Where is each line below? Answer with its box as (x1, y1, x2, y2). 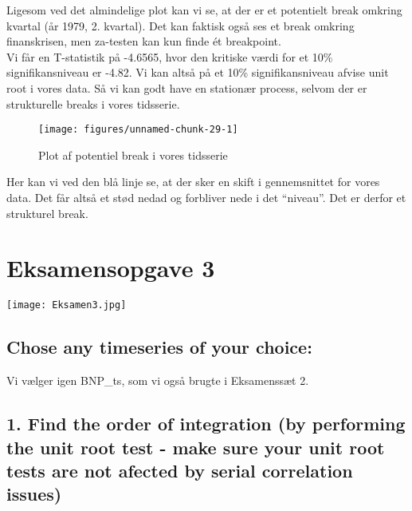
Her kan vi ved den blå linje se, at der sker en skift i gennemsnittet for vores (6, 173, 380, 190)
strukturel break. (6, 204, 88, 221)
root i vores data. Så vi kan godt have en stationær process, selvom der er (6, 79, 367, 96)
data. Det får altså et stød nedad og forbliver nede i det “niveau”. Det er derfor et (6, 189, 406, 205)
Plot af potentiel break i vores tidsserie (38, 146, 228, 163)
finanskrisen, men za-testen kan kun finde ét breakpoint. (6, 33, 281, 50)
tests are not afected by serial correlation (6, 458, 353, 482)
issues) (6, 481, 62, 506)
